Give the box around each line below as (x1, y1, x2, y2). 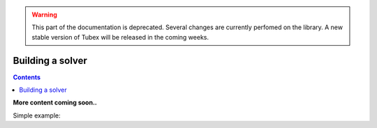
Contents (13, 73, 41, 81)
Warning (31, 10, 57, 19)
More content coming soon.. (13, 98, 98, 107)
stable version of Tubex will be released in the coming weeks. (31, 33, 209, 41)
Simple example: (13, 111, 61, 120)
